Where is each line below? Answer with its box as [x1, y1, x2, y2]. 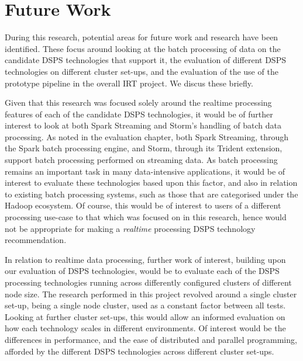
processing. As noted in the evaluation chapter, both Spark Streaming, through [5, 130, 289, 143]
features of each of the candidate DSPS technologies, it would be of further [5, 107, 273, 120]
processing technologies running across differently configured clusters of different [5, 276, 292, 288]
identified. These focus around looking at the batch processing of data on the [5, 42, 281, 54]
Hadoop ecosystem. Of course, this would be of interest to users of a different [5, 199, 281, 211]
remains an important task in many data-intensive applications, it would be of [5, 165, 285, 177]
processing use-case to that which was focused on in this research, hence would [5, 211, 287, 223]
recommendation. [5, 234, 67, 246]
